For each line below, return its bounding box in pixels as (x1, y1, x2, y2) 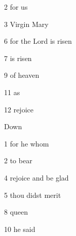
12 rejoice (4, 104, 33, 114)
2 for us (4, 2, 28, 12)
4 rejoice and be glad (4, 172, 69, 183)
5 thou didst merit (4, 189, 61, 200)
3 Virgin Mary (4, 18, 49, 29)
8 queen (4, 206, 28, 217)
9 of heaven (4, 70, 40, 80)
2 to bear (4, 155, 32, 166)
